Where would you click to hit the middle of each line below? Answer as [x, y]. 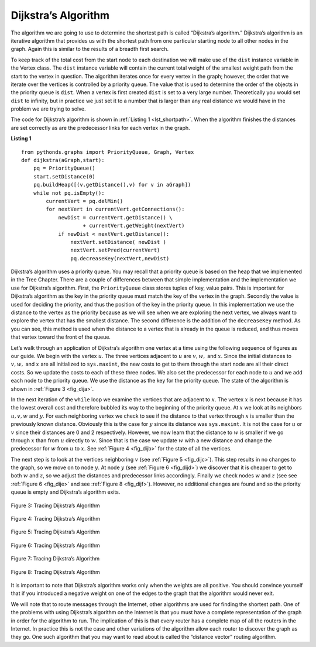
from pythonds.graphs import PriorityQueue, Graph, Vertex [108, 152]
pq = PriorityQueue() [64, 168]
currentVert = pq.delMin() [85, 201]
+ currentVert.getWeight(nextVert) [134, 226]
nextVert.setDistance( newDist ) [118, 242]
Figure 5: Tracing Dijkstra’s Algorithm [55, 532]
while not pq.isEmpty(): [69, 193]
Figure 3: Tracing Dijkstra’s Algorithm [56, 505]
